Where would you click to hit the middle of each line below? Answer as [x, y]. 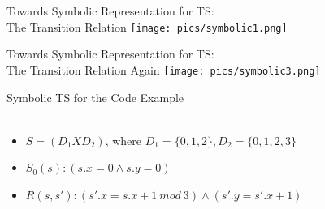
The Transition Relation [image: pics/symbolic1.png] [147, 26]
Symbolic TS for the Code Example [95, 97]
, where [123, 140]
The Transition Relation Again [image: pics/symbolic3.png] [164, 69]
